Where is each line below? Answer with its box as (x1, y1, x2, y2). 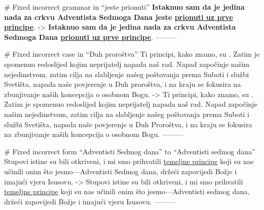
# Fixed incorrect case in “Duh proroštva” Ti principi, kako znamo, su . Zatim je (4, 49, 260, 59)
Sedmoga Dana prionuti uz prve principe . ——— (4, 31, 177, 42)
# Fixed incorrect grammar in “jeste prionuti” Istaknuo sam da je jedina (4, 2, 245, 12)
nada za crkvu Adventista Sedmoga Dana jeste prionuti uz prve (4, 11, 233, 22)
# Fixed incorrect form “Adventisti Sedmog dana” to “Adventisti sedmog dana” (4, 146, 255, 156)
